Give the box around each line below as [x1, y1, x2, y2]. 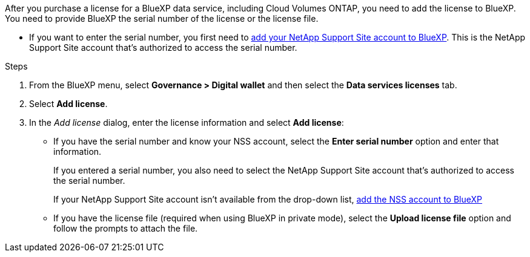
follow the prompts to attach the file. [53, 223, 198, 233]
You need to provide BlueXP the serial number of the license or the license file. [5, 13, 319, 24]
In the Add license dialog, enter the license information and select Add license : [29, 117, 344, 128]
